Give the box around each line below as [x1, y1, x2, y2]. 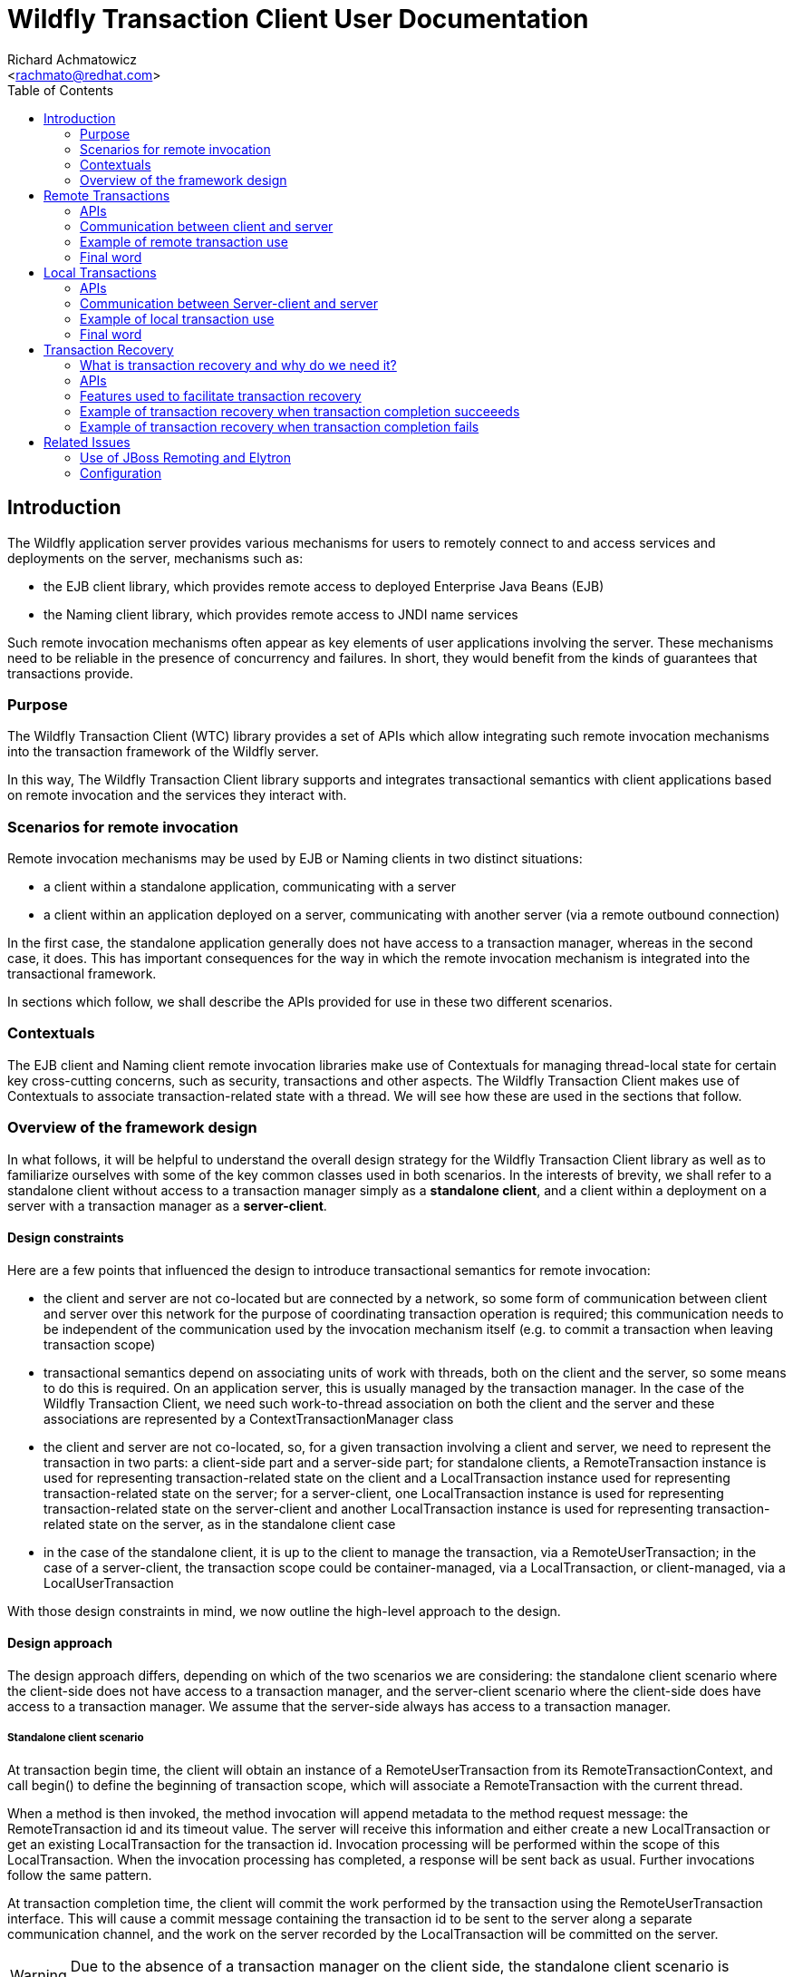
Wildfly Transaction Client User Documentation [7, 4, 589, 34]
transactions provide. [7, 665, 133, 681]
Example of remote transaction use [80, 233, 288, 249]
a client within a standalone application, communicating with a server [44, 879, 456, 895]
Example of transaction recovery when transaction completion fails [80, 418, 479, 434]
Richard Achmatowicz [7, 51, 138, 67]
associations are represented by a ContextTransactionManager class [44, 1410, 454, 1427]
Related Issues [44, 433, 131, 450]
